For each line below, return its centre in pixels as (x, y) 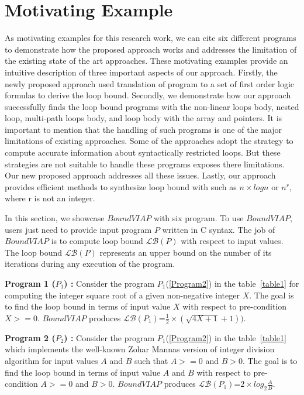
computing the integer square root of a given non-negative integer (122, 295)
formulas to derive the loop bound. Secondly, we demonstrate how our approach (148, 95)
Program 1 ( (30, 283)
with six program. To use (198, 218)
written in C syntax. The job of (219, 229)
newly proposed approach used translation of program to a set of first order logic (149, 83)
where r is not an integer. (50, 198)
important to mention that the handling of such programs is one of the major (144, 129)
